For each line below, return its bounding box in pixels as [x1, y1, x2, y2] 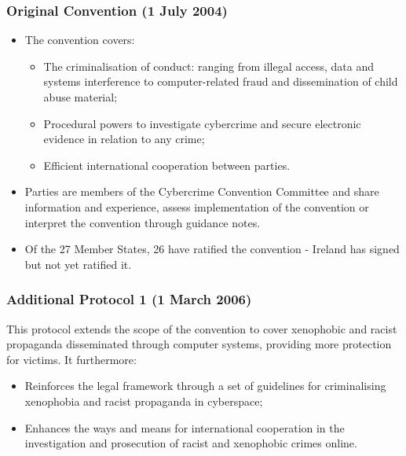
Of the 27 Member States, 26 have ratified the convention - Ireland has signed [24, 241, 400, 257]
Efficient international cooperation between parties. [43, 156, 291, 173]
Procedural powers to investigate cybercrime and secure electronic [43, 115, 361, 131]
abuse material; [43, 89, 118, 105]
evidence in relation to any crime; [43, 131, 205, 147]
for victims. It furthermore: [6, 351, 137, 367]
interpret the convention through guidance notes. [24, 214, 261, 230]
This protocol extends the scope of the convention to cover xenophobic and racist [6, 320, 397, 336]
